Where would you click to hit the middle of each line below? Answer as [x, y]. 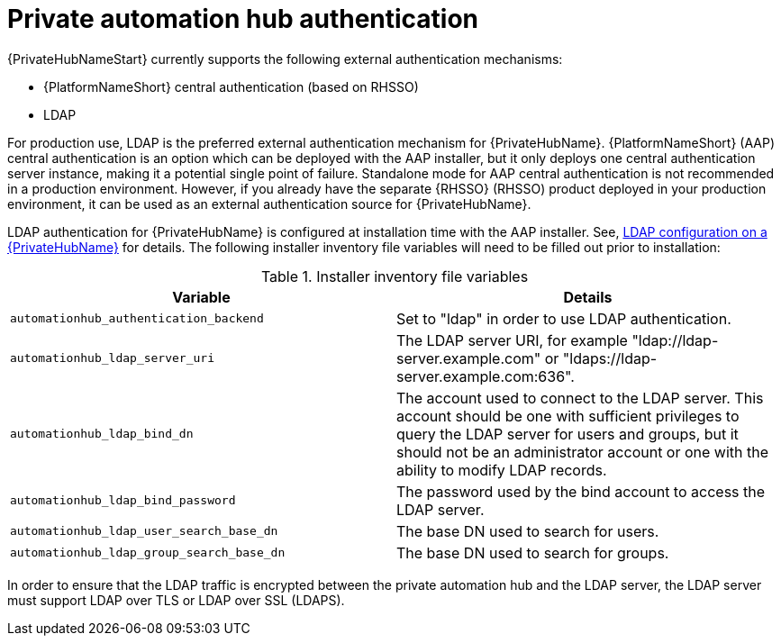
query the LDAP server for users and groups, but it [568, 434]
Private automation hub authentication [243, 19]
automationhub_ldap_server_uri [112, 358]
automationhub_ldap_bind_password [123, 501]
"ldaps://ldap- [610, 358]
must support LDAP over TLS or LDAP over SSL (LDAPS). [176, 600]
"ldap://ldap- [675, 340]
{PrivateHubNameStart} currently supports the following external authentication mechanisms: [285, 59]
